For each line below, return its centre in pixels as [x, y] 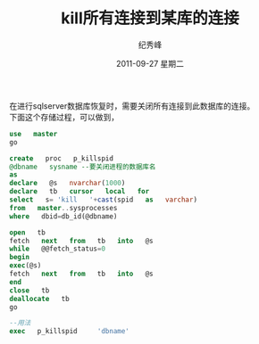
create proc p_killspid [62, 158]
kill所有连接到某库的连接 [150, 18]
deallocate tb [39, 299]
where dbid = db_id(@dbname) [63, 216]
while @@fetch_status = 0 [57, 249]
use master [33, 134]
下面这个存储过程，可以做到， [64, 117]
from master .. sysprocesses [63, 208]
